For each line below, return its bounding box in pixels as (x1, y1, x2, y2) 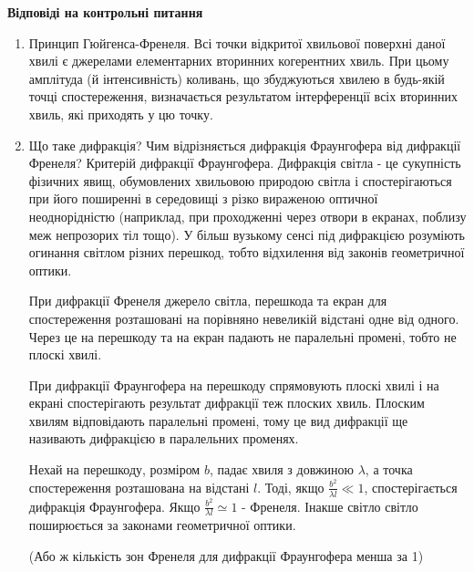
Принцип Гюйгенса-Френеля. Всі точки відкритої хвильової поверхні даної (28, 33, 446, 52)
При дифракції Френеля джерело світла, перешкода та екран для (28, 291, 387, 310)
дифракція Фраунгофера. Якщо (28, 496, 201, 515)
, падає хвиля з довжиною (209, 460, 355, 479)
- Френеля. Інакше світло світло (242, 496, 418, 515)
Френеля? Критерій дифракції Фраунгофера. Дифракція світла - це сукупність (28, 153, 461, 172)
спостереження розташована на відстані (28, 477, 250, 496)
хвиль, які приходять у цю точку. (28, 104, 213, 123)
